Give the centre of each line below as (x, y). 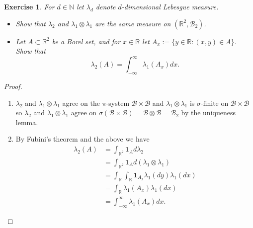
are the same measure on (133, 23)
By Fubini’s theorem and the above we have (83, 139)
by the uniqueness (208, 113)
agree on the (81, 103)
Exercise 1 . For (29, 6)
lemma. (27, 122)
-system (118, 103)
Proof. (13, 86)
